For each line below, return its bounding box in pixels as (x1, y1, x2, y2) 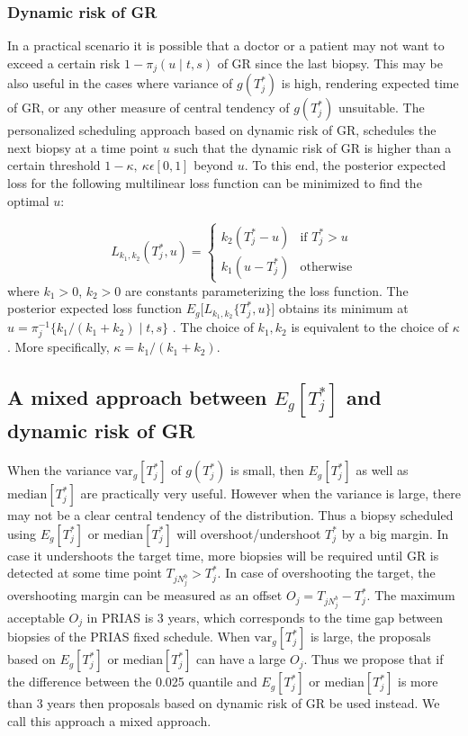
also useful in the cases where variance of (7, 74, 233, 93)
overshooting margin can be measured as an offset (7, 586, 283, 605)
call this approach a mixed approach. (7, 711, 211, 730)
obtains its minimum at (279, 299, 409, 318)
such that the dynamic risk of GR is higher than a (174, 138, 452, 157)
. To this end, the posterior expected (244, 156, 446, 175)
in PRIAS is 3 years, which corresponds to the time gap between (86, 607, 444, 626)
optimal (7, 191, 49, 210)
